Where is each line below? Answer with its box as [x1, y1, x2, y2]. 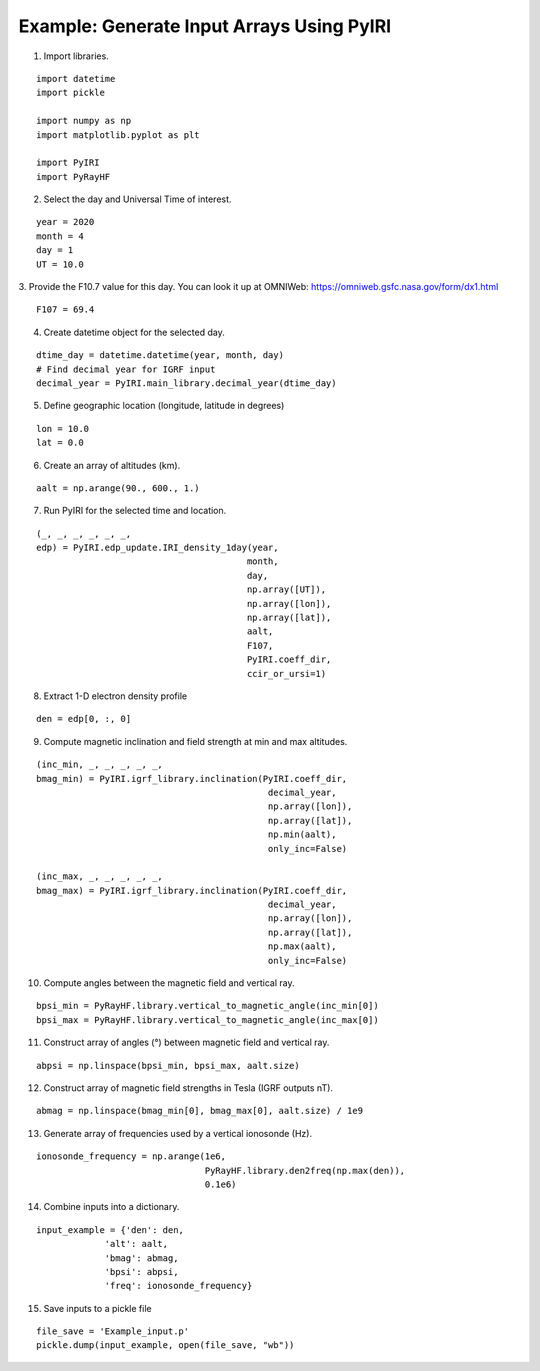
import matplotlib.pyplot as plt [36, 129, 200, 140]
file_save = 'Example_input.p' [36, 1326, 190, 1337]
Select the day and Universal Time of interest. [43, 193, 232, 205]
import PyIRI [36, 157, 100, 169]
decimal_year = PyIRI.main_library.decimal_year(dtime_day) [36, 377, 337, 389]
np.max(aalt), [267, 941, 337, 952]
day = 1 [36, 245, 74, 256]
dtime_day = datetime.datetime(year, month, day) [36, 350, 285, 361]
